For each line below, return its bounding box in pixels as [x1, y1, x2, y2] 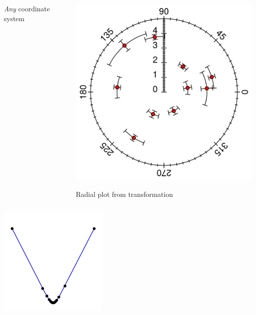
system [4, 13, 25, 23]
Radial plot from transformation [76, 189, 173, 199]
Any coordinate [4, 3, 50, 13]
